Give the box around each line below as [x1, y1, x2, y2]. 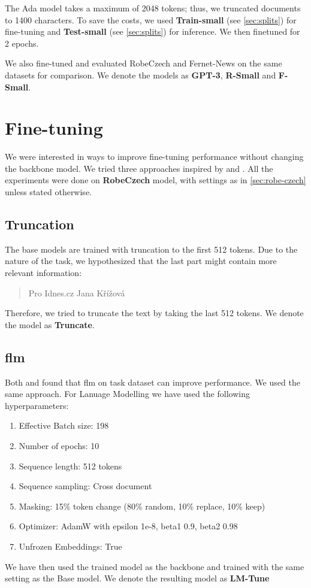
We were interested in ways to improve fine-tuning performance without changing [5, 150, 304, 163]
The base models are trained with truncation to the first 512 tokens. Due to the [5, 243, 298, 255]
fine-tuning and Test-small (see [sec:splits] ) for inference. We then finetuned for [5, 25, 300, 38]
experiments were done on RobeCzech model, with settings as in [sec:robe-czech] [5, 174, 306, 186]
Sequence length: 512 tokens [19, 459, 122, 472]
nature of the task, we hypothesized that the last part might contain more [5, 254, 277, 267]
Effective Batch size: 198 [19, 419, 109, 432]
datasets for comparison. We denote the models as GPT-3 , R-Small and [5, 68, 276, 81]
